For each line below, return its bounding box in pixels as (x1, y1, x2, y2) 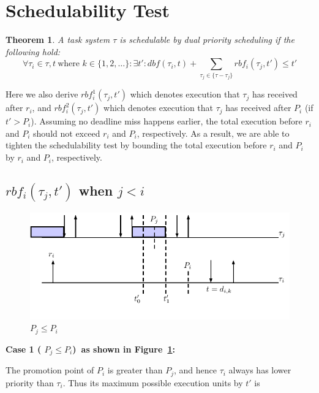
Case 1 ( (6, 342, 42, 355)
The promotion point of (6, 364, 94, 376)
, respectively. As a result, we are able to (137, 126, 290, 139)
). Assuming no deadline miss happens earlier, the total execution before (31, 115, 302, 128)
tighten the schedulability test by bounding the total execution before (6, 139, 267, 151)
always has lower (228, 364, 291, 376)
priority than (6, 376, 54, 389)
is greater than (107, 364, 163, 376)
